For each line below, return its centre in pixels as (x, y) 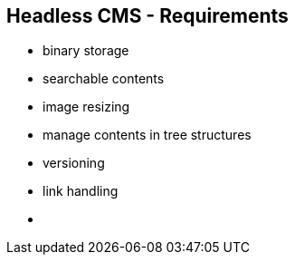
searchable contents (104, 79)
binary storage (86, 51)
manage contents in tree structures (147, 135)
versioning (74, 163)
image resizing (86, 107)
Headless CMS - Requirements (147, 16)
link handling (81, 191)
